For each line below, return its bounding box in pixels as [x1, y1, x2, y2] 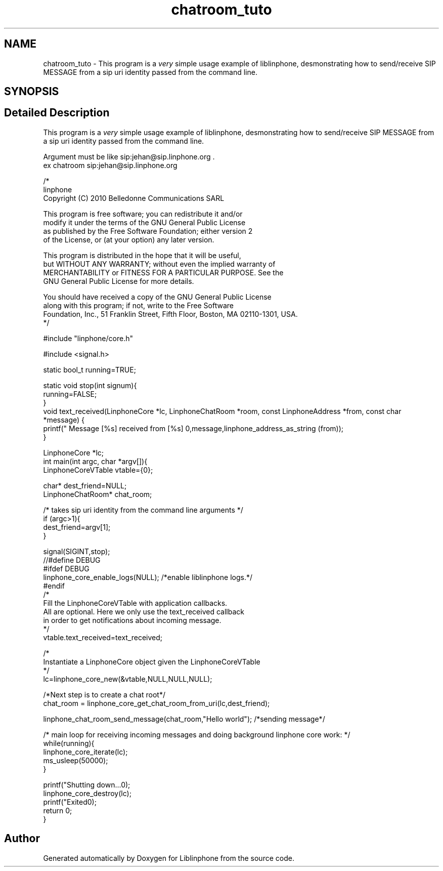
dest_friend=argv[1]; [43, 522, 111, 531]
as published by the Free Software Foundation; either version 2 [43, 226, 253, 235]
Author [4, 832, 40, 845]
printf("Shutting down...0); [43, 780, 130, 789]
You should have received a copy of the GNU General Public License [43, 292, 272, 301]
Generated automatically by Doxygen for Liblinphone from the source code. [43, 853, 294, 862]
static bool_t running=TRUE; [43, 365, 136, 374]
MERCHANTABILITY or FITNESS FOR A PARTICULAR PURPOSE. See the [43, 268, 284, 277]
